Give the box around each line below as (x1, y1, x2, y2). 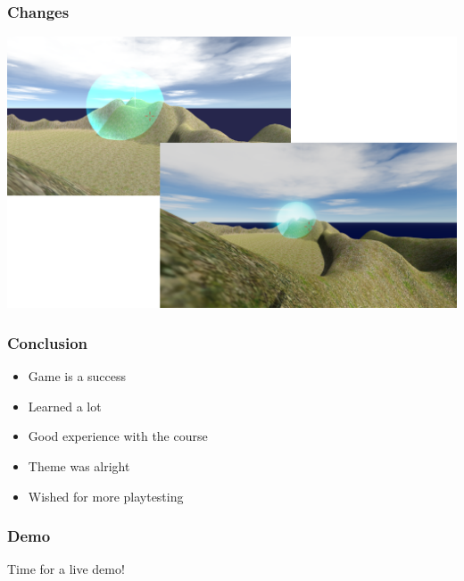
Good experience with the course (28, 427, 208, 445)
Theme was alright (28, 456, 130, 475)
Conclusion (7, 331, 87, 353)
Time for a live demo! (7, 560, 125, 578)
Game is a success (28, 367, 127, 386)
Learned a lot (28, 396, 102, 415)
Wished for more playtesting (28, 486, 184, 505)
